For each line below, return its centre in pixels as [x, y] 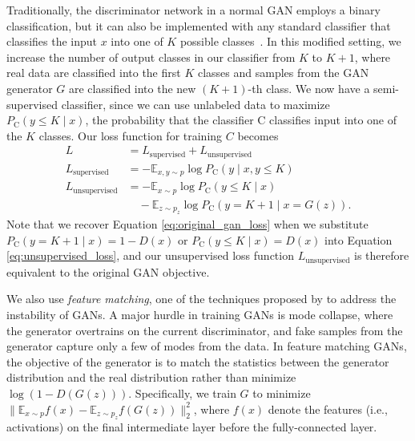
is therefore [382, 255]
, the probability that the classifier [169, 120]
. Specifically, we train [182, 393]
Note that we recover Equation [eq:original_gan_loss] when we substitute [187, 224]
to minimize [282, 393]
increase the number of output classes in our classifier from [151, 57]
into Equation [359, 239]
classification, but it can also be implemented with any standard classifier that [199, 25]
